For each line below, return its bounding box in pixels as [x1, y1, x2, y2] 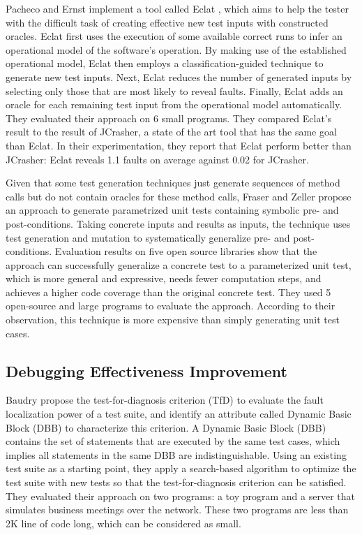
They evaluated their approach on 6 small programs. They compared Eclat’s [6, 110, 332, 125]
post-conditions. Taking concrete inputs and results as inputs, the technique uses [6, 216, 351, 230]
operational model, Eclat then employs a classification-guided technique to [6, 56, 324, 71]
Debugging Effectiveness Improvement [6, 360, 287, 381]
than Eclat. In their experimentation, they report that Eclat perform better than [6, 138, 352, 152]
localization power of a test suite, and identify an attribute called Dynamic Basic [6, 406, 352, 421]
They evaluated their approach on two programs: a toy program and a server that [6, 488, 355, 503]
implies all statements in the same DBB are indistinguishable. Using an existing [6, 447, 347, 462]
